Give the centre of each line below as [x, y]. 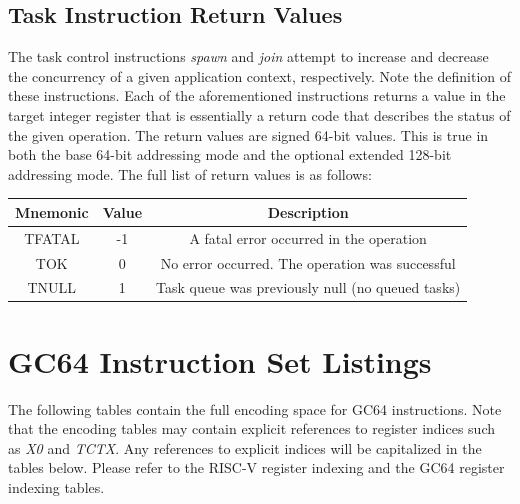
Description [308, 211]
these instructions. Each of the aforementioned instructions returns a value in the [257, 95]
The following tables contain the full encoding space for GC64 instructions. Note [255, 408]
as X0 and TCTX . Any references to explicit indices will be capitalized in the [245, 447]
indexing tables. [56, 486]
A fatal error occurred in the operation [308, 237]
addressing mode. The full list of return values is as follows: [190, 173]
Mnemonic [52, 211]
